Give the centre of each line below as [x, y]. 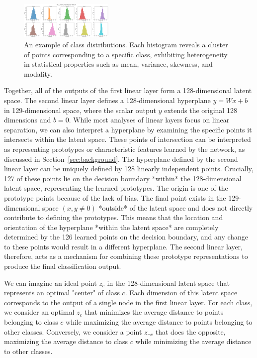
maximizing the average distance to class [66, 341]
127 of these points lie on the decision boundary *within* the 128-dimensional [123, 178]
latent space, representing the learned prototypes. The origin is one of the [116, 188]
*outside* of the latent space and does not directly [176, 207]
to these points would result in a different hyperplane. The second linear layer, [124, 246]
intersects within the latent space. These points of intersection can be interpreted [128, 139]
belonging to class [31, 322]
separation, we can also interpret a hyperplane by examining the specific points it [128, 129]
